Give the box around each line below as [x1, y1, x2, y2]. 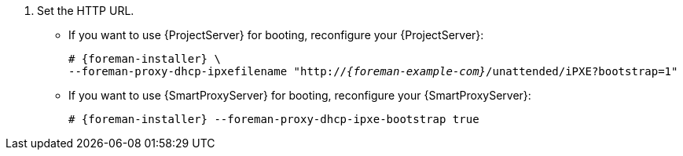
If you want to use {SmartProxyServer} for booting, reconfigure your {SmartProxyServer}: [68, 89, 531, 102]
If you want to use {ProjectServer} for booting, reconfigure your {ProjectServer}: [68, 28, 484, 42]
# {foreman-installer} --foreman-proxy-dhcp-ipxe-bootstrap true [68, 113, 479, 125]
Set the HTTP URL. [37, 4, 134, 17]
